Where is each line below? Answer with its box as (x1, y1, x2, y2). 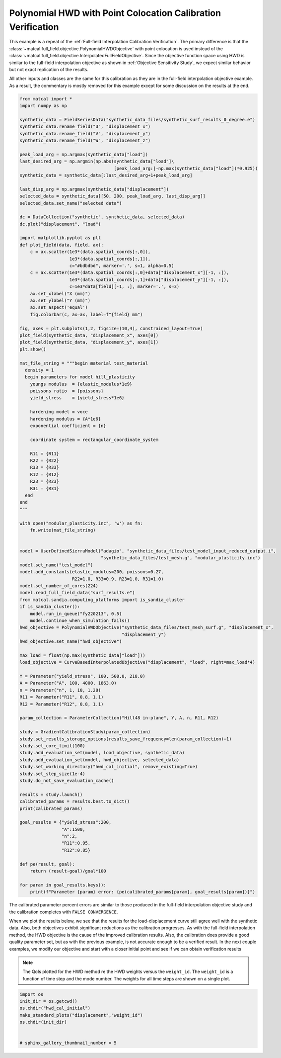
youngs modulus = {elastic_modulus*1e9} (30, 381, 133, 387)
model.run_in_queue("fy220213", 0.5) (30, 611, 122, 617)
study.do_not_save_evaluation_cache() (19, 778, 114, 783)
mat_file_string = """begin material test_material (19, 360, 148, 366)
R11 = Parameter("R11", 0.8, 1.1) (19, 694, 104, 700)
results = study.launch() (19, 792, 83, 797)
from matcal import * (19, 96, 72, 101)
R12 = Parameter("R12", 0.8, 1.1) (19, 701, 104, 707)
